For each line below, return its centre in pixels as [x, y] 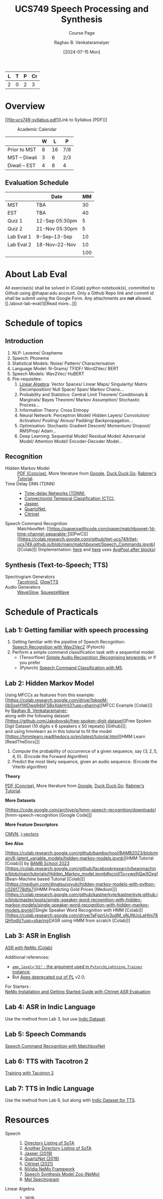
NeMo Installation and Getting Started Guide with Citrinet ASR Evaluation [78, 992]
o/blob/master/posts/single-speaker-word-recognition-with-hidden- [73, 900]
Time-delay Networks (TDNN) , [55, 493]
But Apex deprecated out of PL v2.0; [49, 977]
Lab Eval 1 [19, 237]
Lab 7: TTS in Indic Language [50, 1088]
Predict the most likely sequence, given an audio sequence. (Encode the [84, 762]
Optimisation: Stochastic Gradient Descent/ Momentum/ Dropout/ [85, 425]
